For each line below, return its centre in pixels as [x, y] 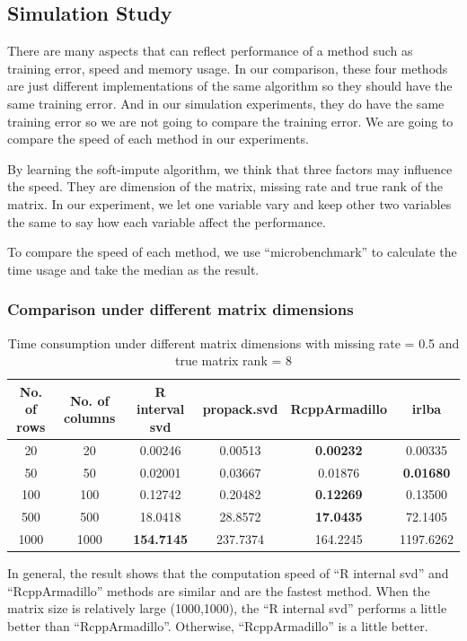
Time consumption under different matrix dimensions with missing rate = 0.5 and [233, 342]
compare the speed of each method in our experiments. [158, 139]
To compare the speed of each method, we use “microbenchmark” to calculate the [232, 252]
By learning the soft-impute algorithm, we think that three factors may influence [230, 168]
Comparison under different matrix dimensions [181, 309]
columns [90, 418]
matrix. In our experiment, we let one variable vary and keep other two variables [229, 203]
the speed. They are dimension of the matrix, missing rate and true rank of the [225, 186]
